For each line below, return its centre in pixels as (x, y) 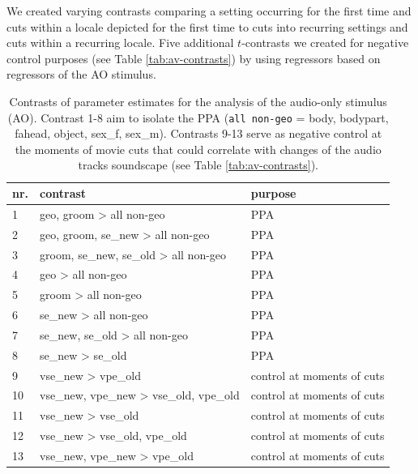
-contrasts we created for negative (325, 43)
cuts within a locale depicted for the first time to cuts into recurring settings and (207, 26)
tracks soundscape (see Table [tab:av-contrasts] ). (198, 165)
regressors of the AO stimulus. (81, 74)
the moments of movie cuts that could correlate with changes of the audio (198, 149)
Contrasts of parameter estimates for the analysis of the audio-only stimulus (198, 101)
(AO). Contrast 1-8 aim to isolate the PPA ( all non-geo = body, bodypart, (198, 117)
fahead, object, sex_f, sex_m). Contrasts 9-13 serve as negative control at (198, 133)
